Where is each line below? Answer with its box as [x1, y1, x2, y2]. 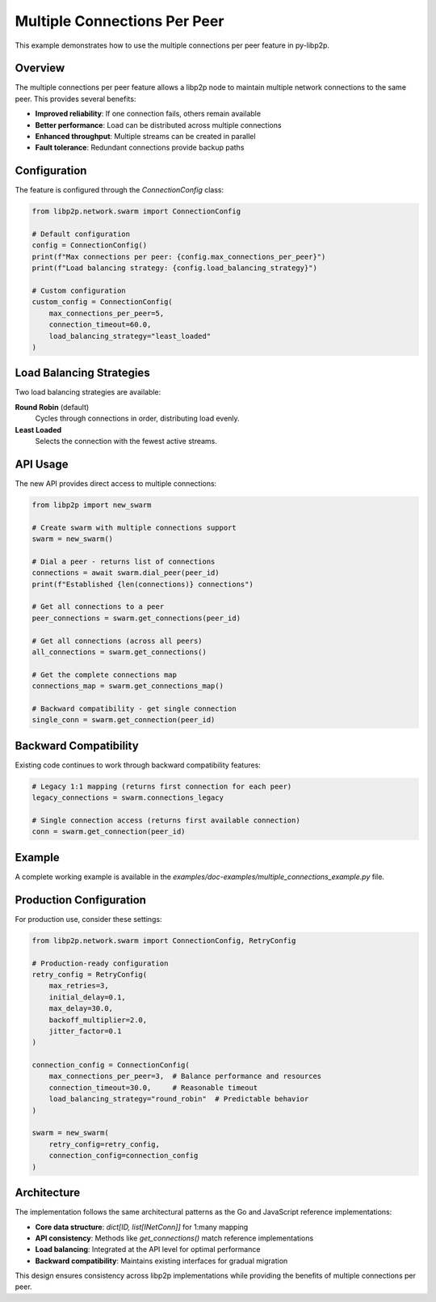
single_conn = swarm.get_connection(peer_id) [31, 716, 216, 725]
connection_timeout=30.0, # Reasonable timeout [48, 1083, 258, 1092]
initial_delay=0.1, [48, 992, 127, 1002]
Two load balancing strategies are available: [15, 387, 161, 397]
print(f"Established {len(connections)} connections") [31, 579, 254, 589]
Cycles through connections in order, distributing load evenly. [35, 413, 240, 424]
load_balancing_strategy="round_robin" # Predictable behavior [48, 1094, 309, 1104]
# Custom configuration [31, 286, 127, 295]
